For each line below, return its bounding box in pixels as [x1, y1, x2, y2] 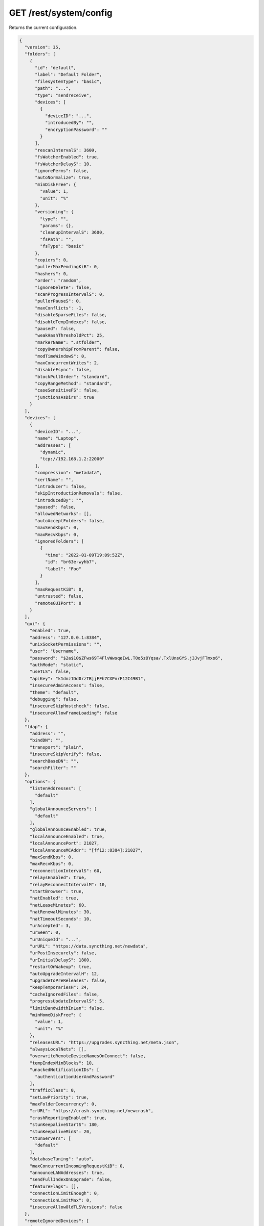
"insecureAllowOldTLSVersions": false [29, 1204, 123, 1210]
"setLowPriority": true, [29, 1094, 89, 1100]
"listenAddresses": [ [29, 786, 82, 792]
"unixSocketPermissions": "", [29, 641, 102, 647]
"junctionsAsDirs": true [35, 394, 95, 400]
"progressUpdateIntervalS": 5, [29, 998, 105, 1004]
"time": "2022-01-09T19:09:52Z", [44, 552, 126, 558]
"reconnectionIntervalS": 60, [29, 868, 102, 873]
